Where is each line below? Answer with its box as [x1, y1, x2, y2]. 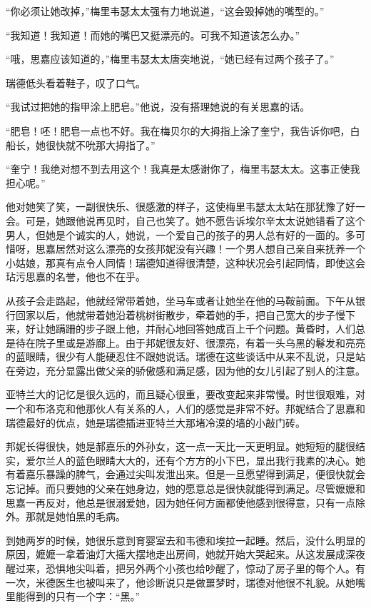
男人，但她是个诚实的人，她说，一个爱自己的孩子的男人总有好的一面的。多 [6, 227, 355, 242]
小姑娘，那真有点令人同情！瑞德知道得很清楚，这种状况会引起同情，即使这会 [6, 255, 365, 270]
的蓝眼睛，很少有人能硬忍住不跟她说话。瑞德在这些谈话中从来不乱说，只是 [6, 349, 355, 364]
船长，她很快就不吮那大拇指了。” [6, 137, 156, 152]
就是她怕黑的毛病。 [35, 509, 126, 524]
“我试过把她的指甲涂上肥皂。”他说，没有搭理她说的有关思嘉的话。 [6, 99, 310, 114]
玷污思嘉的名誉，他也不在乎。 [6, 269, 146, 284]
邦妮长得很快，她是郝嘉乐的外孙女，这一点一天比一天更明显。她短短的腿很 [6, 439, 355, 454]
